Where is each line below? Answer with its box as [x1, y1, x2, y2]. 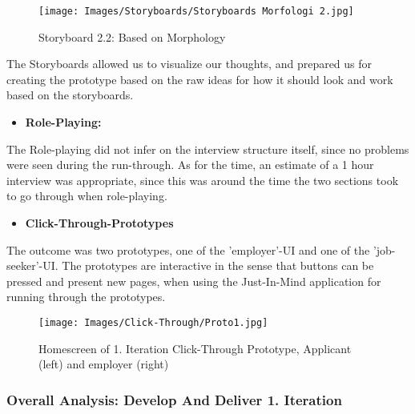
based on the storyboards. [6, 86, 134, 103]
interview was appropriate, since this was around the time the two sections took [6, 171, 399, 188]
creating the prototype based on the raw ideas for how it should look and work [6, 70, 393, 87]
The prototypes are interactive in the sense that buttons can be [62, 257, 374, 274]
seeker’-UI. [6, 257, 58, 274]
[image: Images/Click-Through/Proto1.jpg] [38, 316, 268, 328]
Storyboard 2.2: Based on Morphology [38, 28, 226, 45]
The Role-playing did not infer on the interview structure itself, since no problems [6, 140, 409, 157]
